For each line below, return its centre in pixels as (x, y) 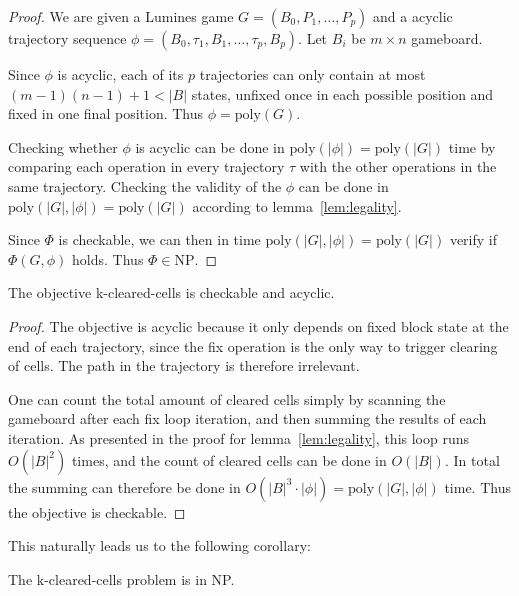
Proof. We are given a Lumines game (121, 16)
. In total (472, 459)
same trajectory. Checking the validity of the (145, 185)
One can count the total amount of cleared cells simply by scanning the (227, 398)
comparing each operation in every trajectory (146, 166)
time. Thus (477, 486)
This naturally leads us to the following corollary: (159, 545)
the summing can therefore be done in (124, 486)
